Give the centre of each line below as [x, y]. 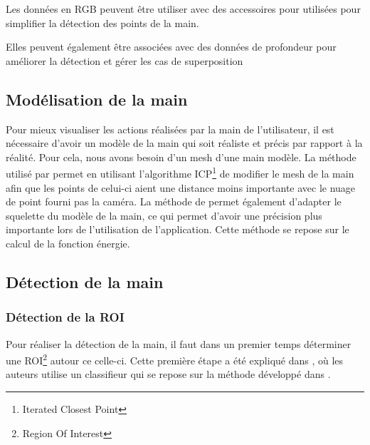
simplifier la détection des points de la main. [102, 22]
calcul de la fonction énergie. [68, 243]
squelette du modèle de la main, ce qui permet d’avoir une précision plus [164, 215]
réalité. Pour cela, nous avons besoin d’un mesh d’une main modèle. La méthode [181, 157]
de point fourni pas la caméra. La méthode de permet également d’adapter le [174, 201]
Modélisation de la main [97, 99]
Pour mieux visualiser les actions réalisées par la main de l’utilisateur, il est [170, 129]
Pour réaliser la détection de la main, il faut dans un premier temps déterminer [179, 343]
